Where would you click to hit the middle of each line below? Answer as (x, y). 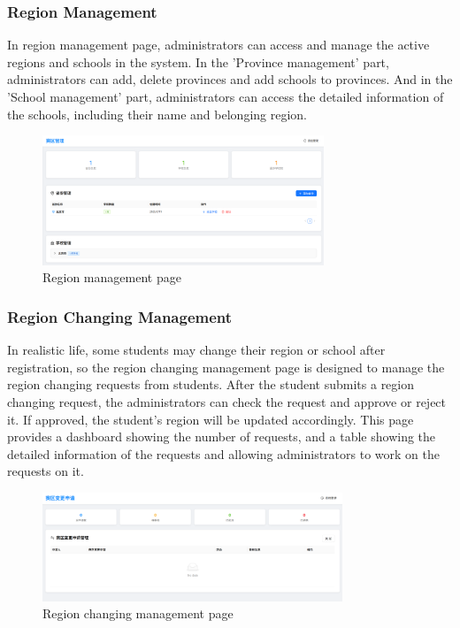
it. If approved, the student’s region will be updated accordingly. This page (211, 419)
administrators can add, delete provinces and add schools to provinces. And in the (230, 79)
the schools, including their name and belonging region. (157, 114)
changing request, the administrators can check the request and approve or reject (227, 401)
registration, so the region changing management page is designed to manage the (226, 367)
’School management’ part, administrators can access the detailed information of (226, 96)
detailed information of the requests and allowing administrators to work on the (223, 453)
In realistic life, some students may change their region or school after (196, 350)
